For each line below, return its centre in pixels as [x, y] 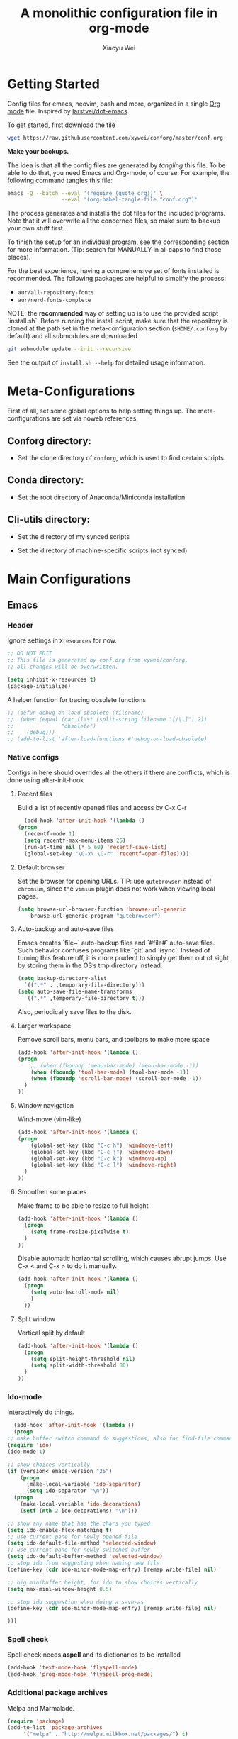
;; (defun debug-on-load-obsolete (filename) [75, 713]
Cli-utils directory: [49, 520]
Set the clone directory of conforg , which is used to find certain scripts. [121, 457]
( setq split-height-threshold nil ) [83, 1359]
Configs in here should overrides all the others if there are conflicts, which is [119, 773]
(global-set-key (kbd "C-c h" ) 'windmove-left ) [102, 1145]
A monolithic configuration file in [119, 13]
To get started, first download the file [61, 125]
